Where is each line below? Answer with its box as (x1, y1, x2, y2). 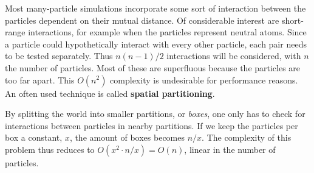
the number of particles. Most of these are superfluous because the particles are (5, 61, 301, 74)
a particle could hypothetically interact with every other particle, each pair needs (5, 37, 307, 50)
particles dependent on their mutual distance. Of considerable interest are (5, 13, 279, 26)
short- (281, 13, 304, 26)
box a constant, (5, 131, 63, 144)
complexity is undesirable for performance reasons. (110, 73, 298, 86)
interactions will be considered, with (166, 49, 301, 62)
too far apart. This (5, 73, 75, 86)
